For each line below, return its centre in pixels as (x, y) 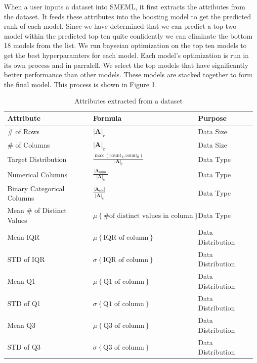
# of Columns (29, 144)
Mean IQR (23, 237)
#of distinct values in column (148, 216)
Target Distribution (37, 159)
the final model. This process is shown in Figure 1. (81, 84)
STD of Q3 (24, 347)
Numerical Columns (38, 174)
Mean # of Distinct (37, 210)
